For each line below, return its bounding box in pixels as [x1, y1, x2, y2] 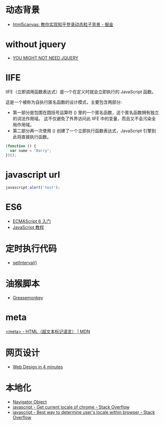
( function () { [5, 143, 36, 149]
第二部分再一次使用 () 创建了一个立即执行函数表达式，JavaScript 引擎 [12, 128, 152, 134]
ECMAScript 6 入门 [12, 218, 51, 224]
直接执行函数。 [21, 134, 52, 139]
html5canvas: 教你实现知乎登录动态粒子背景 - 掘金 [12, 21, 114, 27]
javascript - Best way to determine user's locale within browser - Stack [12, 409, 155, 415]
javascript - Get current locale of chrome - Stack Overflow [12, 404, 130, 410]
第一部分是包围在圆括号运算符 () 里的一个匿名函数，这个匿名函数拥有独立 [12, 109, 159, 115]
